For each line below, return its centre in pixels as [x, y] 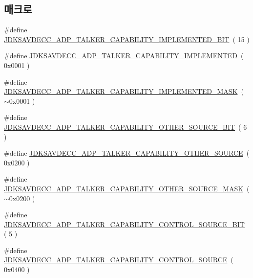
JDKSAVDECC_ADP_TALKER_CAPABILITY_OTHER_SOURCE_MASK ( [127, 188]
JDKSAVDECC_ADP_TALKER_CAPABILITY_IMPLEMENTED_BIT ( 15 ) [127, 39]
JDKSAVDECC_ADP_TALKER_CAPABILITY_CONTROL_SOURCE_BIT [124, 224]
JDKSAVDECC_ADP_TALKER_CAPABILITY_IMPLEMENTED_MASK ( [124, 91]
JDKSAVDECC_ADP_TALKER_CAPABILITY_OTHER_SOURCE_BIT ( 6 [126, 127]
